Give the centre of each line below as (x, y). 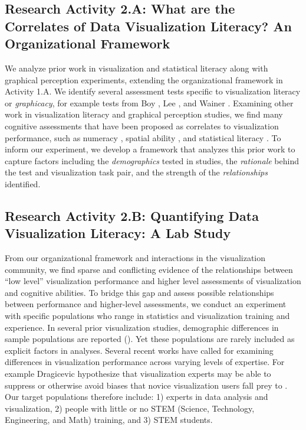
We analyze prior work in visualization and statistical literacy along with (136, 68)
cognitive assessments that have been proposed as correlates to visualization (142, 126)
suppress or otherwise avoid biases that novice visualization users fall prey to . (146, 385)
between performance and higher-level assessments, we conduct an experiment (146, 304)
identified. (23, 183)
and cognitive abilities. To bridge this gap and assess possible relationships (139, 292)
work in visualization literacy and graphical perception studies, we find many (144, 114)
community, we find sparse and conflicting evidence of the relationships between (149, 269)
